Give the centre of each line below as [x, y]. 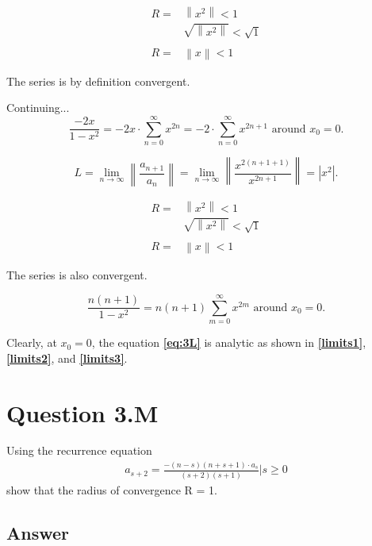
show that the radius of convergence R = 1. [112, 489]
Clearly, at [32, 342]
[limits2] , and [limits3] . [67, 358]
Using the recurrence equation [79, 450]
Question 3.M [82, 412]
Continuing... [38, 108]
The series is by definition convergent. [98, 81]
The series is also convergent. [77, 275]
